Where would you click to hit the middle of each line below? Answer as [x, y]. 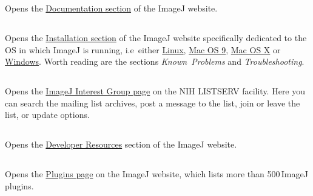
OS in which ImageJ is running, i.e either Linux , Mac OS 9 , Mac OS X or [143, 49]
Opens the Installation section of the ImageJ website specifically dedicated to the [156, 37]
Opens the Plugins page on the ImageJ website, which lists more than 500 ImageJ [156, 174]
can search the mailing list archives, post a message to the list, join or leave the [153, 103]
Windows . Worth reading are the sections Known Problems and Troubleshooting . [155, 61]
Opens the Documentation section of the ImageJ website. [111, 8]
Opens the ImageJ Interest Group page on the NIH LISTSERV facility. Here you [155, 91]
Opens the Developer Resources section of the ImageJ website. [121, 144]
